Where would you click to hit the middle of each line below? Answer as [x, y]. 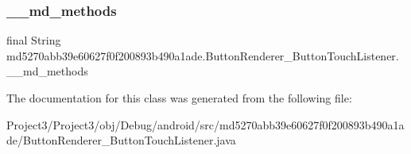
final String [34, 40]
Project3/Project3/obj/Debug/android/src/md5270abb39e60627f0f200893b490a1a [205, 124]
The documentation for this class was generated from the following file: [179, 98]
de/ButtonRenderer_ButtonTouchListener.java [121, 140]
